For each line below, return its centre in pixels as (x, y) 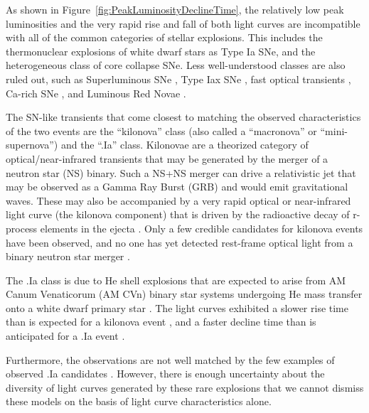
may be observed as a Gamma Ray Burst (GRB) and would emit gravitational (177, 187)
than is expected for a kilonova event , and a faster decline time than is (161, 322)
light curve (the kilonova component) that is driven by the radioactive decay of (178, 214)
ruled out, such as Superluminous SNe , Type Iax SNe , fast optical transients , (178, 79)
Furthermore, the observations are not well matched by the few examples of (170, 359)
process (22, 228)
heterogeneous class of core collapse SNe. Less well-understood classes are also (176, 65)
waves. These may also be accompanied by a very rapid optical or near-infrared (178, 200)
